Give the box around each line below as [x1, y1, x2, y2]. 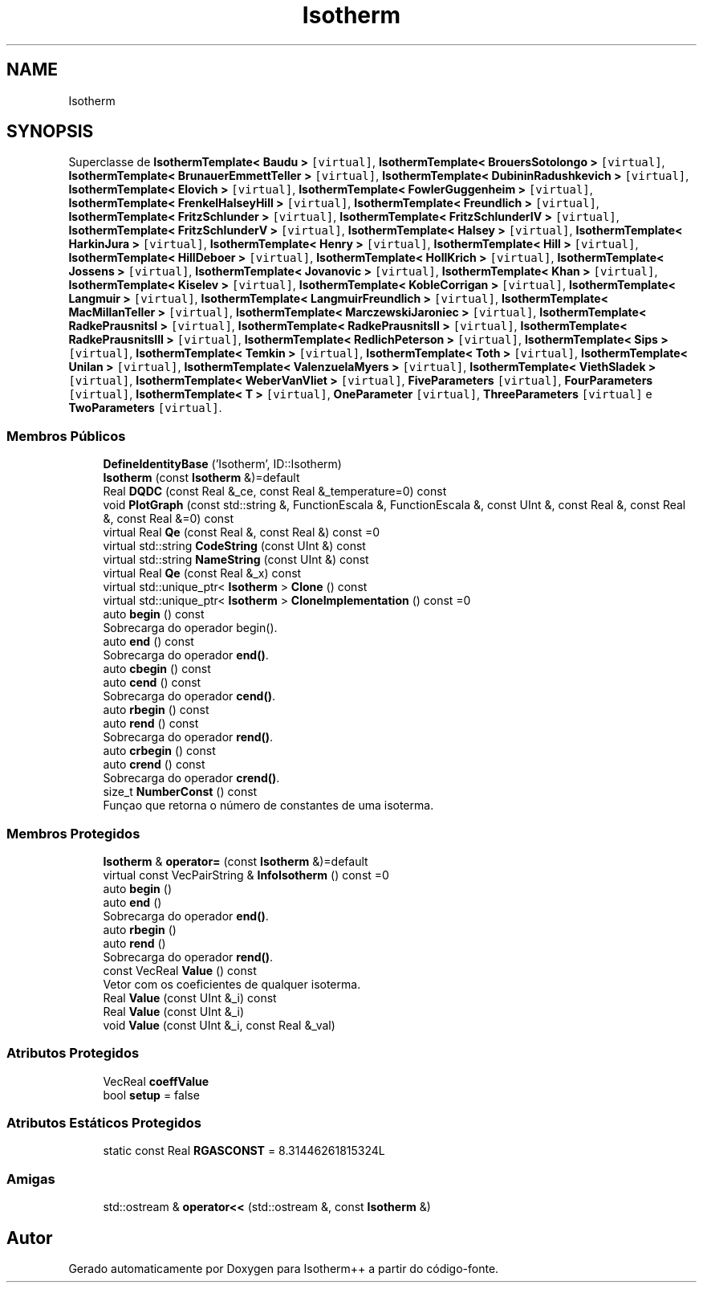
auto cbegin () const [103, 662, 211, 676]
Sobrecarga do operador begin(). [103, 621, 278, 635]
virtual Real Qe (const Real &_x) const [103, 566, 302, 581]
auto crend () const [103, 757, 205, 772]
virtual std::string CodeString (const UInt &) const [103, 539, 366, 553]
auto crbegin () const [103, 744, 216, 758]
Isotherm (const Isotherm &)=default [103, 471, 300, 485]
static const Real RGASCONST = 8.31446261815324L [103, 1144, 385, 1158]
